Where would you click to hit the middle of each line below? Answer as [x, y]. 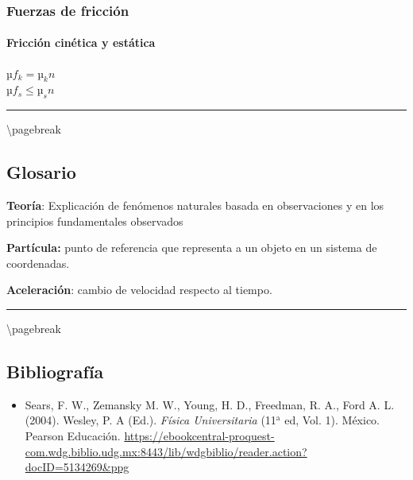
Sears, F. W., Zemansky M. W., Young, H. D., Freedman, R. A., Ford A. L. [210, 404]
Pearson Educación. [73, 435]
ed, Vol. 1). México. [332, 420]
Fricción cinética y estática [81, 43]
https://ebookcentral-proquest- [199, 435]
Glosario [41, 172]
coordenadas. [38, 263]
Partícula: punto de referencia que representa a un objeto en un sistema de [192, 248]
